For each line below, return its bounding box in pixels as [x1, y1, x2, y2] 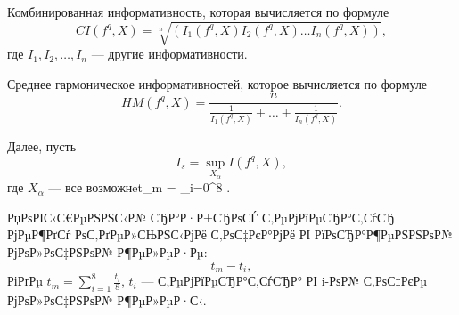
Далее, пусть [7, 137, 77, 156]
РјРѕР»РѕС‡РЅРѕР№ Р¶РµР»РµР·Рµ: [7, 243, 208, 262]
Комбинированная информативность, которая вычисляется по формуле [7, 3, 389, 20]
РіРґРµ [7, 271, 43, 290]
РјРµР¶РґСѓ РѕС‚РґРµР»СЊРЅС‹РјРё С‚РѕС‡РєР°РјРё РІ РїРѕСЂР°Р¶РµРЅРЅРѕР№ [7, 225, 453, 244]
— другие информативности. [91, 44, 248, 63]
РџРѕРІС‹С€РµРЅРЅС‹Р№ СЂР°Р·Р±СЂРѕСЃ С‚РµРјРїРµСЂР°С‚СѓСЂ [7, 207, 395, 226]
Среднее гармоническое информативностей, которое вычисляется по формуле [7, 74, 428, 93]
